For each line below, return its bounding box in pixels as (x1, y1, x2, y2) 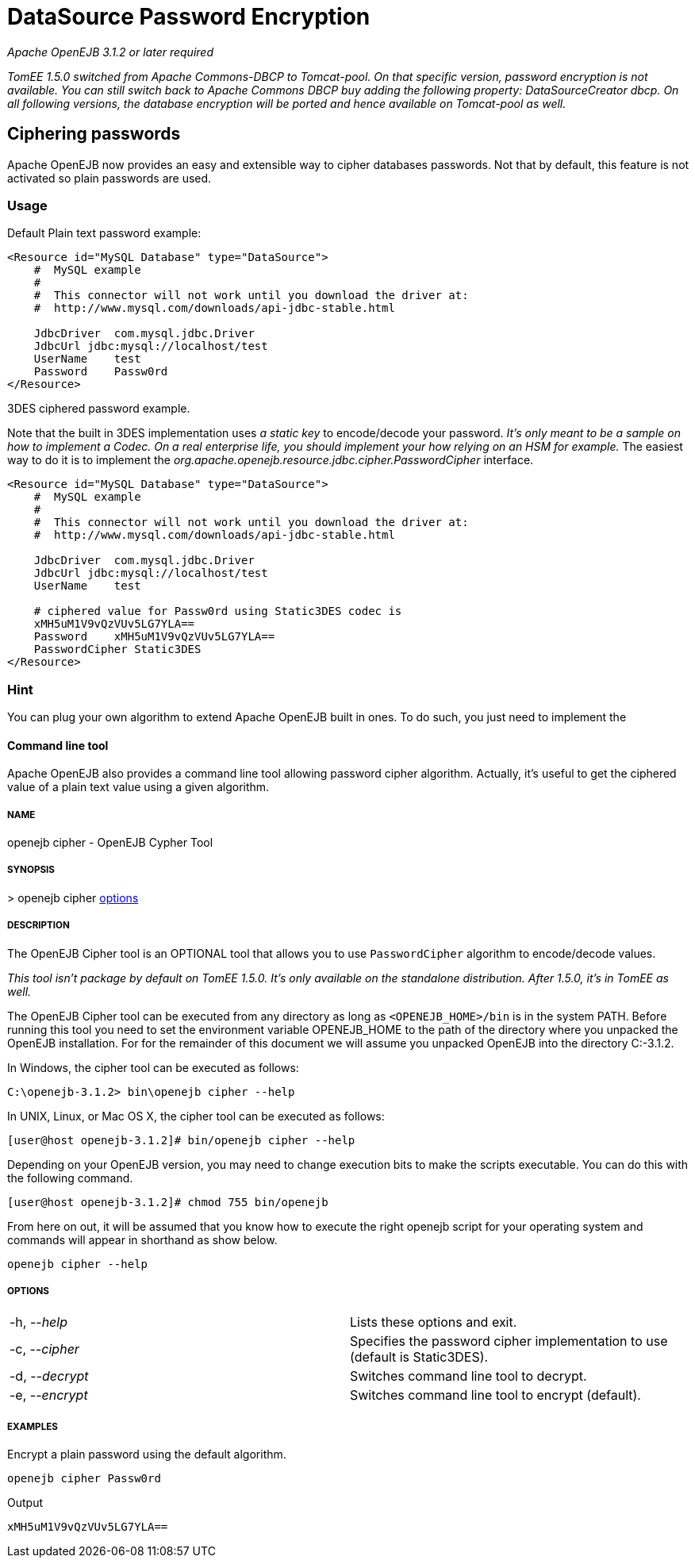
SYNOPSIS (7, 864, 55, 876)
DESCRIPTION (7, 920, 70, 932)
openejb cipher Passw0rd (7, 1472, 161, 1485)
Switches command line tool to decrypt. (350, 1368, 587, 1385)
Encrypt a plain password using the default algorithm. (7, 1447, 286, 1462)
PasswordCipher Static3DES (33, 643, 202, 656)
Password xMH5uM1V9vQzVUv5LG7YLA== (33, 630, 275, 644)
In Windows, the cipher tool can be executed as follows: (7, 1060, 299, 1074)
